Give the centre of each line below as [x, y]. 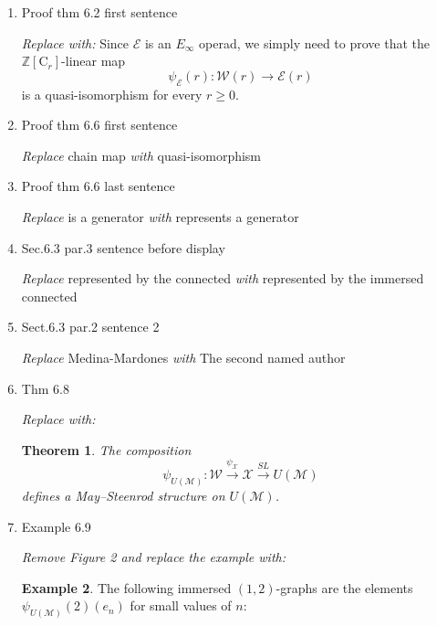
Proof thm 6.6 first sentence [99, 125]
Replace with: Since [75, 42]
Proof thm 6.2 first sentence [99, 12]
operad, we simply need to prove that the [315, 42]
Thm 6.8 [45, 388]
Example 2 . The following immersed [126, 587]
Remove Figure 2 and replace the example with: [154, 557]
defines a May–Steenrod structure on [123, 495]
